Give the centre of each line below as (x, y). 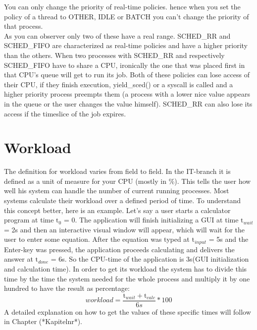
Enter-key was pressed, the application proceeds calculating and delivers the (119, 249)
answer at (19, 259)
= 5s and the (229, 239)
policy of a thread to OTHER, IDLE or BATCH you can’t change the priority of (127, 16)
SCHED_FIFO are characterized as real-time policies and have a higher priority (126, 45)
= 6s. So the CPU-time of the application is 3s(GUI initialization (150, 259)
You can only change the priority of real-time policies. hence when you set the (122, 6)
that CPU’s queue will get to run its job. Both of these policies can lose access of (127, 75)
